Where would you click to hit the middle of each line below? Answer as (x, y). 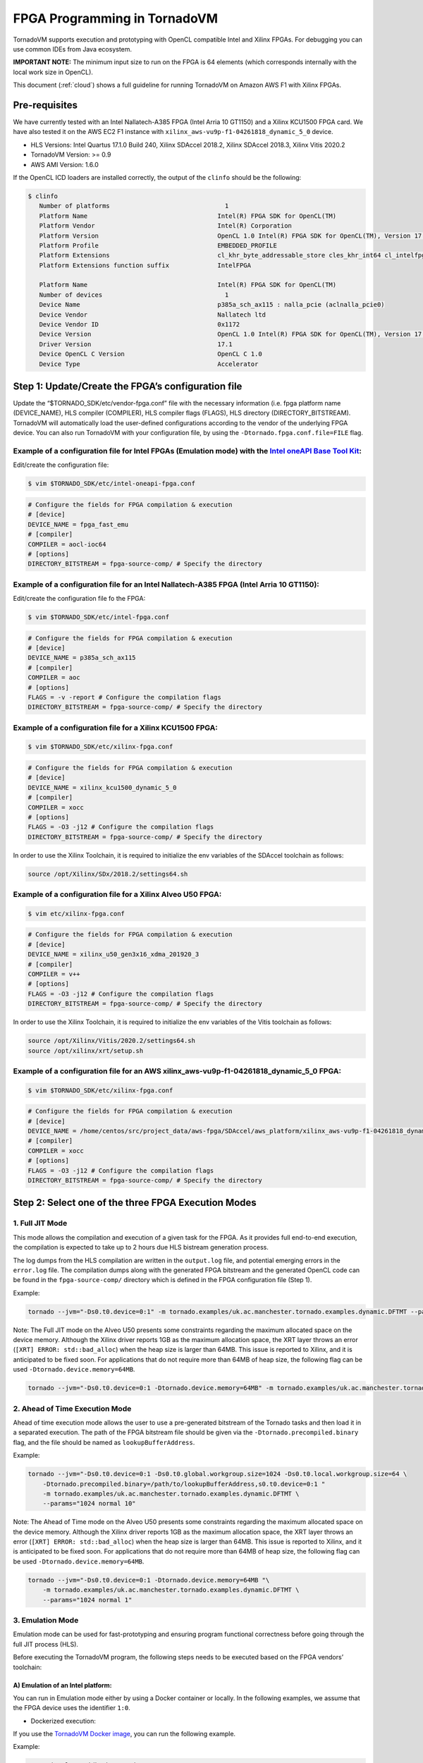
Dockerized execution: (63, 1721)
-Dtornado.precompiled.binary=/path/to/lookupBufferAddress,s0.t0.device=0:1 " (184, 1484)
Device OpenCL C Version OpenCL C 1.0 (151, 354)
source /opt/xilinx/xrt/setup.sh (86, 1050)
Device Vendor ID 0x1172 (140, 325)
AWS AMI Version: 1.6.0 (65, 164)
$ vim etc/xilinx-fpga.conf (76, 914)
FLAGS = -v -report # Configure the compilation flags (124, 697)
